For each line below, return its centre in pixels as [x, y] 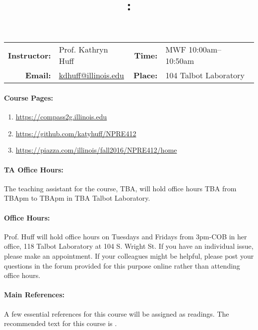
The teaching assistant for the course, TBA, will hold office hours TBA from [120, 188]
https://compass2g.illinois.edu [61, 117]
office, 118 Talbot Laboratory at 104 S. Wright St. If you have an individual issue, [129, 246]
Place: [146, 75]
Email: [38, 75]
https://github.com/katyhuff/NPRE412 [76, 133]
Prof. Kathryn [83, 50]
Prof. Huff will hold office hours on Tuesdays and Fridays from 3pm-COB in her [126, 236]
